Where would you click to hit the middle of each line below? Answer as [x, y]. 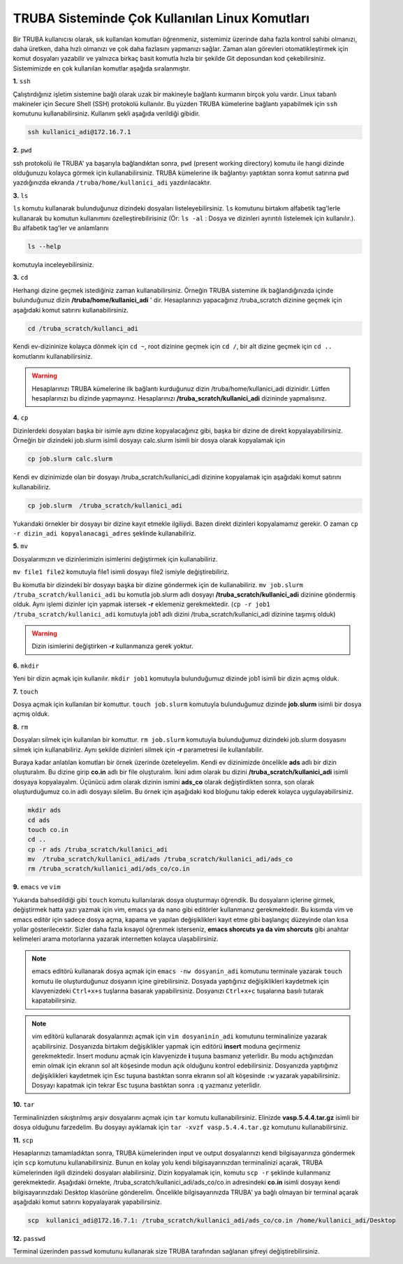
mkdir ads [44, 810]
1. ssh [22, 81]
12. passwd [29, 1238]
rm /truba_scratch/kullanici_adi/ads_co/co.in [109, 869]
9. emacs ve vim [37, 887]
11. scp [23, 1140]
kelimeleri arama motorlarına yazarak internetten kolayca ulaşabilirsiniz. [116, 939]
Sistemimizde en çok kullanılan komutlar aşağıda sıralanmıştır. [102, 68]
